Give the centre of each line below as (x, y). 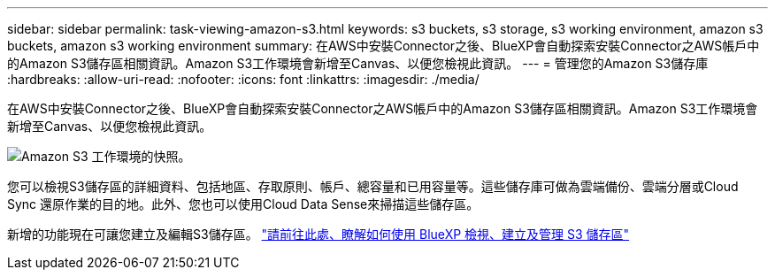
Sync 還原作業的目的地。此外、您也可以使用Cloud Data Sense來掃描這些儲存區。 (243, 204)
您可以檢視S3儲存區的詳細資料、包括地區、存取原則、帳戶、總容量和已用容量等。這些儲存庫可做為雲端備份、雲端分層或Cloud (373, 186)
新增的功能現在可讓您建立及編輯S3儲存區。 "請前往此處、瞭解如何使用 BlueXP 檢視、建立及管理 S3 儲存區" (318, 234)
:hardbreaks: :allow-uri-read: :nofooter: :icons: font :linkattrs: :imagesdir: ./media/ (243, 79)
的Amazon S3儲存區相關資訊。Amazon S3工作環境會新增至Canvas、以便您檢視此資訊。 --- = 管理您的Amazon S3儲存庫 (358, 63)
